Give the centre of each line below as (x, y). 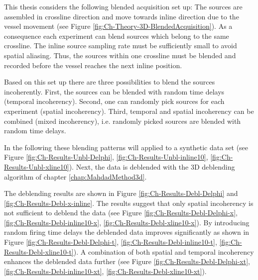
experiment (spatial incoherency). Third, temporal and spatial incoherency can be (129, 111)
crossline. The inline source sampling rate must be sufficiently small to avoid (121, 46)
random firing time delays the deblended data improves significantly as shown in (127, 232)
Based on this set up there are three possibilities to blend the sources (110, 82)
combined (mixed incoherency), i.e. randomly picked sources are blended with (123, 121)
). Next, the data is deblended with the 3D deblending (152, 166)
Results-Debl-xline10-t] (39, 251)
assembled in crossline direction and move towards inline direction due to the (122, 16)
